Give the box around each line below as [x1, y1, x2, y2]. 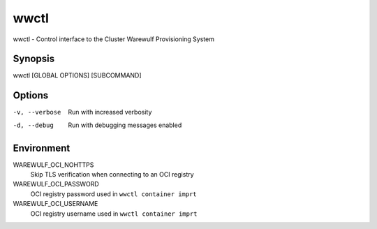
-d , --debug [13, 121, 54, 129]
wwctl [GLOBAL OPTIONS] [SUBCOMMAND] [13, 71, 142, 80]
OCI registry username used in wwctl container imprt [30, 209, 198, 218]
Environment [13, 142, 71, 154]
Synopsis [13, 53, 55, 65]
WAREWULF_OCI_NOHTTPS [13, 161, 94, 169]
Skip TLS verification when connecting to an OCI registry [30, 170, 195, 179]
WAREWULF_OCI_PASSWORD [13, 180, 99, 189]
